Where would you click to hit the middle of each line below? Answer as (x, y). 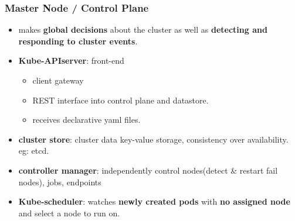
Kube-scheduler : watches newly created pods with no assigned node (154, 201)
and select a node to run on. (69, 213)
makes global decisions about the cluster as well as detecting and (143, 30)
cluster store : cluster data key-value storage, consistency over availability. (153, 139)
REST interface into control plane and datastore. (121, 100)
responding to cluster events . (78, 41)
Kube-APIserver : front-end (71, 61)
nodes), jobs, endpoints (60, 182)
